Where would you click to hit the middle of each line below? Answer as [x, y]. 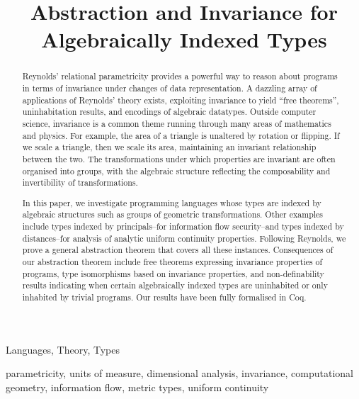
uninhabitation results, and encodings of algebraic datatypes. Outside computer [169, 112]
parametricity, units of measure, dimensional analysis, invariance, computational [179, 373]
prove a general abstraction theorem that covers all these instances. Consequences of [178, 250]
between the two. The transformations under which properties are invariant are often [179, 158]
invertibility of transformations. [80, 182]
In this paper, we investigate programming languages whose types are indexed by [172, 202]
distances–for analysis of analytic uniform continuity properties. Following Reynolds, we [184, 238]
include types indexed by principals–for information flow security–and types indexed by [183, 226]
